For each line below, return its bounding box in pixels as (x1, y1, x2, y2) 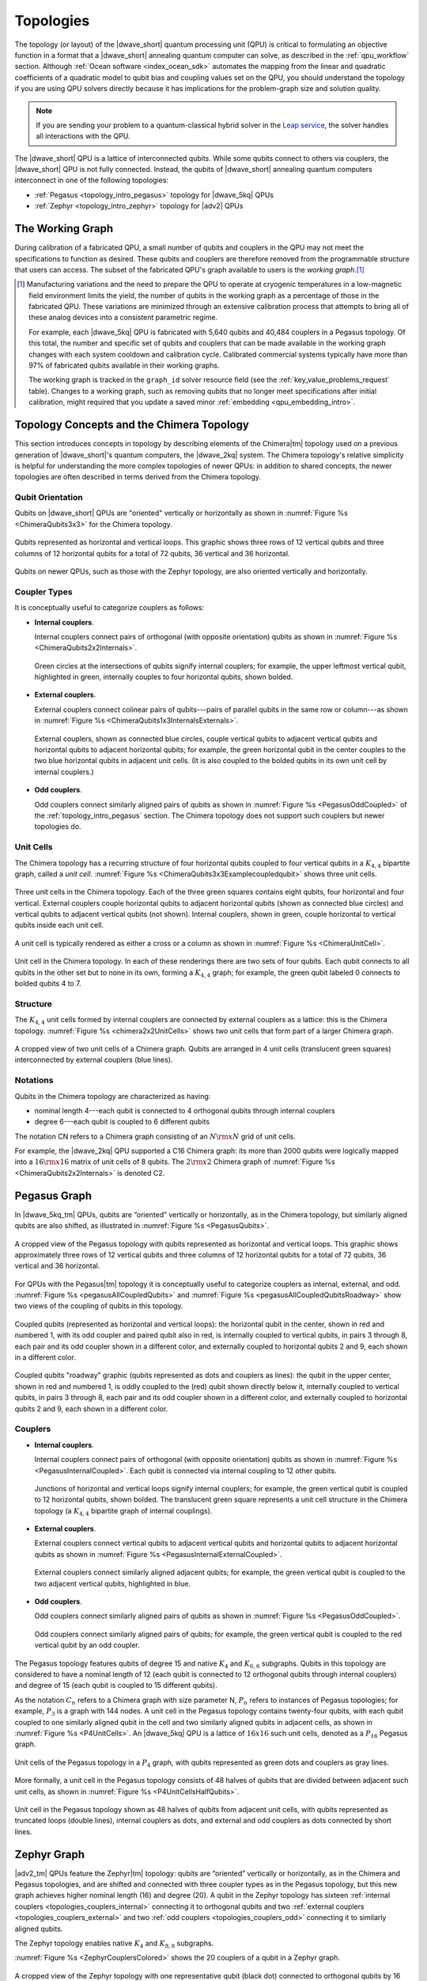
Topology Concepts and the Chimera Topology (14, 418, 249, 432)
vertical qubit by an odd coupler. (34, 1640, 140, 1650)
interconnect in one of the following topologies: (14, 175, 169, 185)
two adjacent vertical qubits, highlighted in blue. (34, 1578, 191, 1588)
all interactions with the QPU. (36, 132, 130, 141)
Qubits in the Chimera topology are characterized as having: (14, 1091, 211, 1101)
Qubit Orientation (14, 492, 83, 503)
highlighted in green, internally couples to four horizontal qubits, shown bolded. (34, 672, 293, 681)
